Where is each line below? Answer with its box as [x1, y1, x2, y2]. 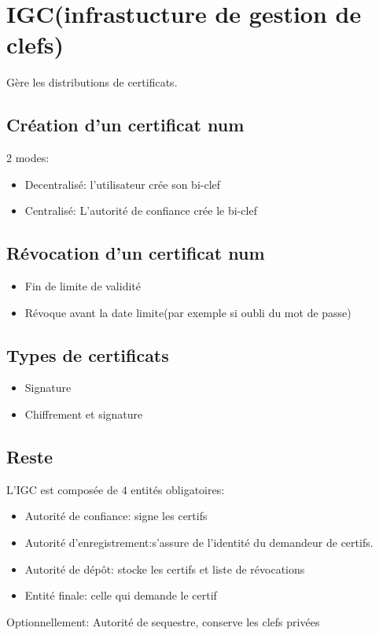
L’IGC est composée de [6, 481, 118, 497]
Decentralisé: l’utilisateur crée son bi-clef [24, 175, 221, 192]
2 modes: [6, 150, 50, 166]
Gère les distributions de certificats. [6, 74, 178, 90]
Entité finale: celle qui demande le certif [24, 587, 217, 604]
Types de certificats [6, 342, 169, 367]
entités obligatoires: [131, 481, 225, 497]
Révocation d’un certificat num [6, 241, 265, 265]
